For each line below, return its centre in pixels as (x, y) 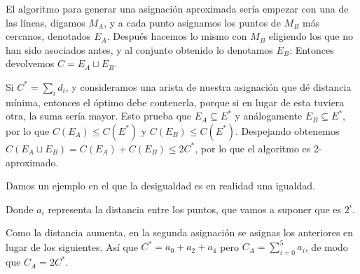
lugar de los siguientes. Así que (72, 246)
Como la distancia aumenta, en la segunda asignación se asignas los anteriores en (180, 232)
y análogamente (269, 116)
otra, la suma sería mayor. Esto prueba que (99, 116)
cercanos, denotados (48, 36)
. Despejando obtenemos (288, 130)
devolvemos (30, 63)
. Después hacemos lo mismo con (177, 36)
